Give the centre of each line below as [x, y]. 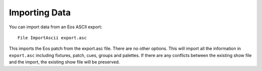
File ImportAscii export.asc [52, 38]
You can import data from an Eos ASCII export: [56, 27]
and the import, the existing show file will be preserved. [64, 62]
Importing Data [40, 12]
